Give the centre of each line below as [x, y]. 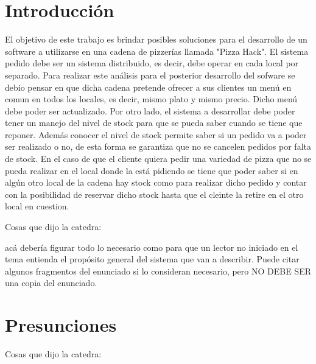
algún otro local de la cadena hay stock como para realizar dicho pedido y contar [156, 182]
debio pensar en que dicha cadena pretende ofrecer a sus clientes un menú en [148, 87]
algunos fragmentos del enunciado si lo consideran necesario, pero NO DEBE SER [158, 271]
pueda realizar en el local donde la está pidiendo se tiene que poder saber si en [152, 170]
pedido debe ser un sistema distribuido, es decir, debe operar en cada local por [152, 63]
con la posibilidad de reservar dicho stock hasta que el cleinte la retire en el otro [154, 194]
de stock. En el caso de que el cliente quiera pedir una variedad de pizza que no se [158, 159]
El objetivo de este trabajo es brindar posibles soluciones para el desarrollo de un [156, 39]
